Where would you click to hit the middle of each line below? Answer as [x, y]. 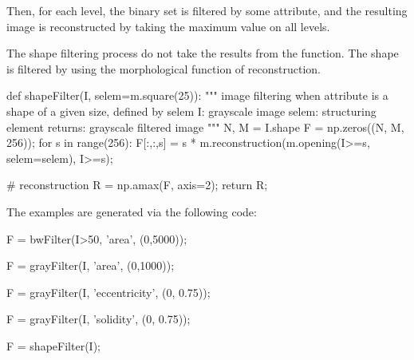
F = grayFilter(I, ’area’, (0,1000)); [91, 265]
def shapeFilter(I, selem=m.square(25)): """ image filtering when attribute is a [197, 95]
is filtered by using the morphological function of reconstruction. [164, 68]
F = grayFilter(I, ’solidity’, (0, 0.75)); [99, 319]
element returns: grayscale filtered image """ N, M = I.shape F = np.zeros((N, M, [205, 127]
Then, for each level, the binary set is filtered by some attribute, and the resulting [207, 10]
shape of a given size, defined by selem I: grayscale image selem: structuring [191, 111]
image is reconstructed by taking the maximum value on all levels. [168, 26]
